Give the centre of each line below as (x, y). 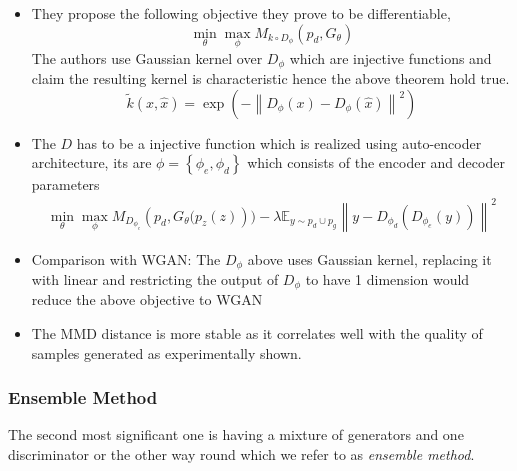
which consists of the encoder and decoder (376, 162)
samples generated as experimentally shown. (166, 352)
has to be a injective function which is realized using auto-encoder (279, 142)
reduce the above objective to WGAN (147, 299)
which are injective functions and (390, 57)
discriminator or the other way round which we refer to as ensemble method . (241, 454)
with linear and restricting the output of (155, 279)
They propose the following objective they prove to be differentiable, (241, 13)
